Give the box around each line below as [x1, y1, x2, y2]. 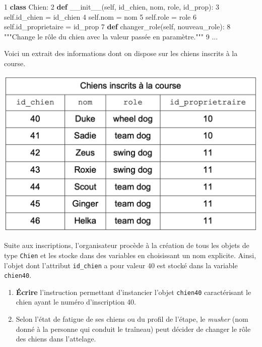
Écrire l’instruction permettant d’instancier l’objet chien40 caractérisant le [16, 286, 251, 297]
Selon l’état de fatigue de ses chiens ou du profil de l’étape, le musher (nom [16, 314, 248, 324]
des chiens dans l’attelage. [16, 333, 96, 344]
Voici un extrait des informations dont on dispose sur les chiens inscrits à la [4, 48, 238, 59]
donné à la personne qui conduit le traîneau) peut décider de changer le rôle [16, 323, 251, 334]
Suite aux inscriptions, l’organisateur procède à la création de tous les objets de [4, 240, 249, 251]
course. [4, 58, 26, 68]
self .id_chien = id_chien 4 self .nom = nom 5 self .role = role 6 [4, 11, 196, 22]
